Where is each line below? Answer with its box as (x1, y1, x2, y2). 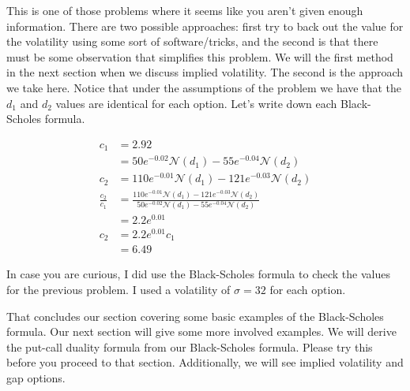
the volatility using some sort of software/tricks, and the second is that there (6, 33, 378, 50)
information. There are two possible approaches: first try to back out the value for (6, 17, 404, 34)
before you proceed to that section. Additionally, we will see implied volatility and (6, 354, 404, 371)
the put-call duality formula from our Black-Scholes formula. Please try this (6, 338, 373, 355)
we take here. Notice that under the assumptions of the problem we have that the (6, 79, 402, 95)
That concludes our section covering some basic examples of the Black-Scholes (6, 307, 384, 324)
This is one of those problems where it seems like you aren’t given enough (6, 2, 363, 18)
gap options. (6, 370, 66, 386)
